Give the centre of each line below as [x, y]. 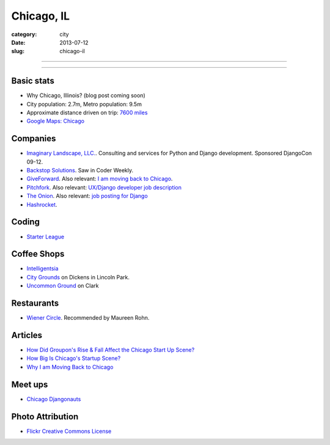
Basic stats [33, 81]
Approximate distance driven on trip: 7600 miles [87, 112]
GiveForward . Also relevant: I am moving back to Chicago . [100, 179]
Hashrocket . [42, 204]
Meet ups [30, 384]
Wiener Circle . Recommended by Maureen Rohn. [88, 318]
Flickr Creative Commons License [69, 431]
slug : [18, 51]
